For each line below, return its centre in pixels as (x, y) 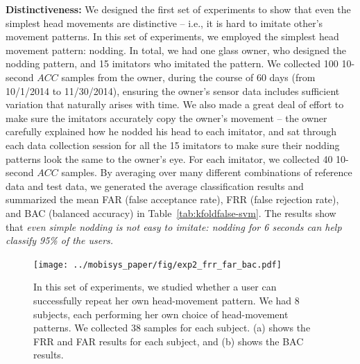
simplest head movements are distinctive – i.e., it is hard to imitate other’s (164, 23)
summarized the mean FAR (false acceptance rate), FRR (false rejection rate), (172, 199)
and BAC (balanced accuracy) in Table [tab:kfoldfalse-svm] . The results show (171, 213)
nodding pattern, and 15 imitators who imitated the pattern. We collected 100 (172, 63)
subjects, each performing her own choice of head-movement (161, 314)
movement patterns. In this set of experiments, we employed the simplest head (172, 36)
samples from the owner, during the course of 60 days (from (188, 77)
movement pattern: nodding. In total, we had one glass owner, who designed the (176, 50)
